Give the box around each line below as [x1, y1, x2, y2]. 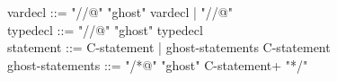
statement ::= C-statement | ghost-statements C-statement [7, 38, 331, 57]
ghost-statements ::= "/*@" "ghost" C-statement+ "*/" [7, 55, 308, 74]
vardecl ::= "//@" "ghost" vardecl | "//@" [7, 3, 233, 21]
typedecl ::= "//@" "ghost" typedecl [7, 20, 203, 39]
